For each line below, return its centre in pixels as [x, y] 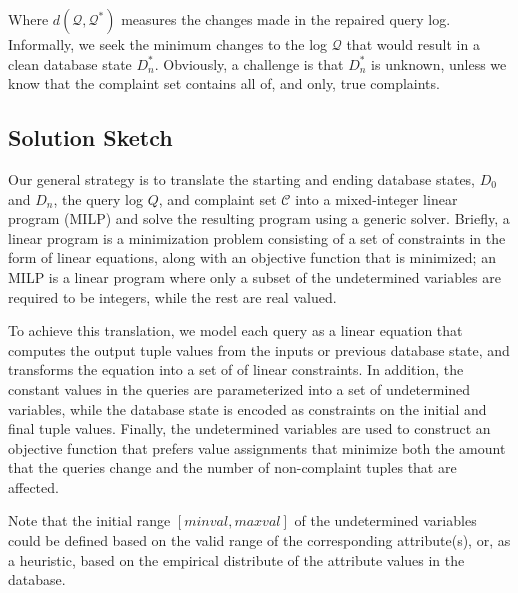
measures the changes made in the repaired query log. [286, 19]
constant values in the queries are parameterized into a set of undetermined [239, 388]
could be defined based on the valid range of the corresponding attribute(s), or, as [259, 540]
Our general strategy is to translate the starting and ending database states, [242, 178]
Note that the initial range [89, 520]
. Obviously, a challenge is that [249, 63]
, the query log [98, 198]
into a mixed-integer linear [376, 198]
